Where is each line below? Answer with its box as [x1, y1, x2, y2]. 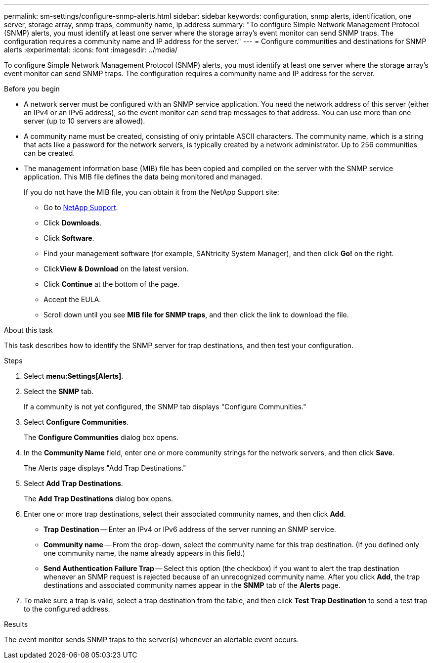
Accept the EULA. [43, 295, 101, 304]
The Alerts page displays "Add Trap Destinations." [24, 464, 186, 472]
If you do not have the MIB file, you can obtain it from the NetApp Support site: [24, 188, 279, 196]
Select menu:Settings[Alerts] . [24, 372, 124, 380]
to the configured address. [24, 605, 110, 613]
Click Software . [43, 234, 94, 242]
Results [4, 620, 28, 628]
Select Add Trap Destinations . [24, 479, 123, 487]
